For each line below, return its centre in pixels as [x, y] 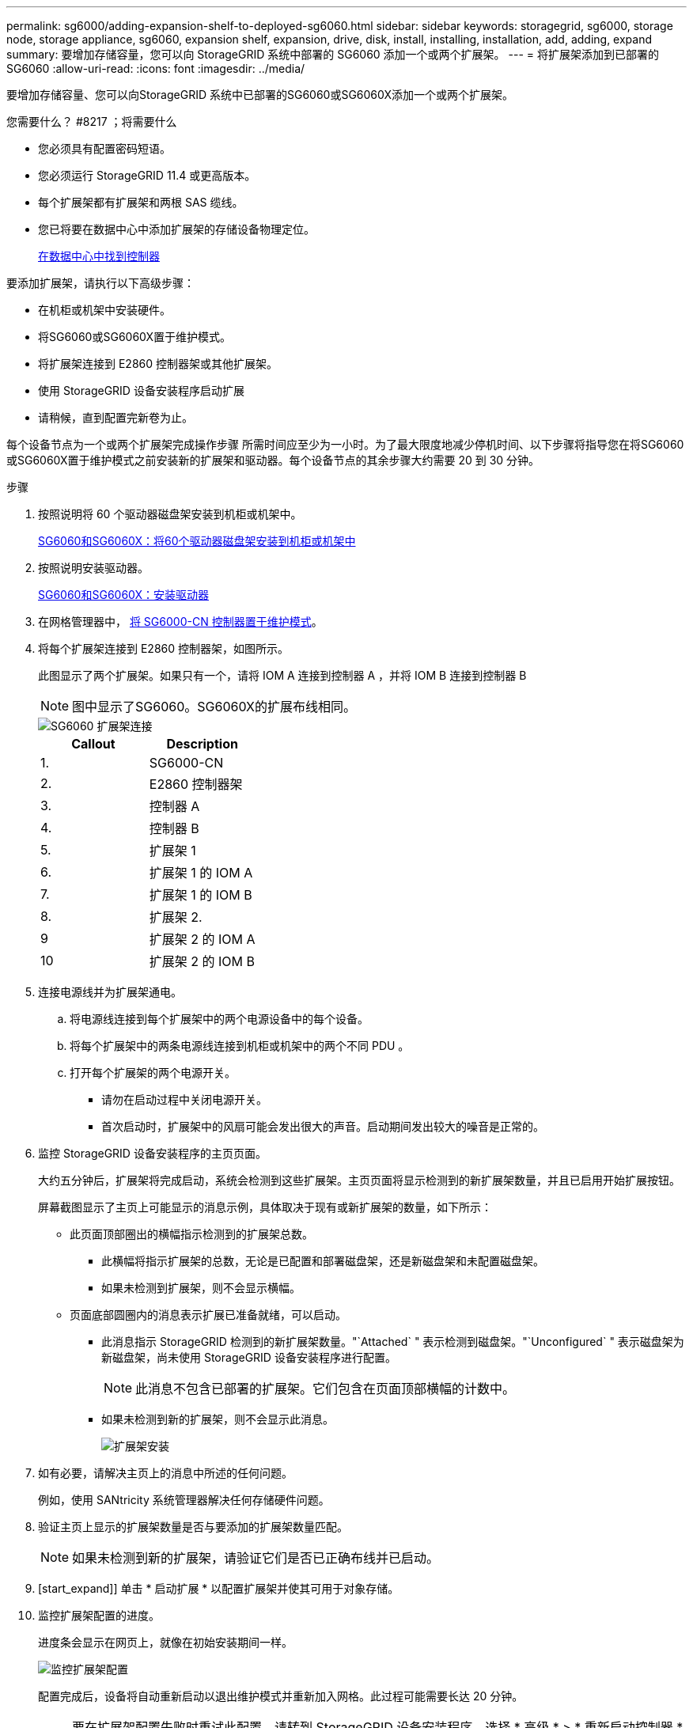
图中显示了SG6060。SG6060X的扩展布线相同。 [214, 707]
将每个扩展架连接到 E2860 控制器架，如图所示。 [164, 648]
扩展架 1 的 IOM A [201, 873]
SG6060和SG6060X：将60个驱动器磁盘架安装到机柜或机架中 [197, 541]
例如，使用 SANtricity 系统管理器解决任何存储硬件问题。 [184, 1500]
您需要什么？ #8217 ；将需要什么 [92, 121]
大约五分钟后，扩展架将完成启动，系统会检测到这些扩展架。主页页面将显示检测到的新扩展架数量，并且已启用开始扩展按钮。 [359, 1180]
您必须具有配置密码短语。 [104, 148]
